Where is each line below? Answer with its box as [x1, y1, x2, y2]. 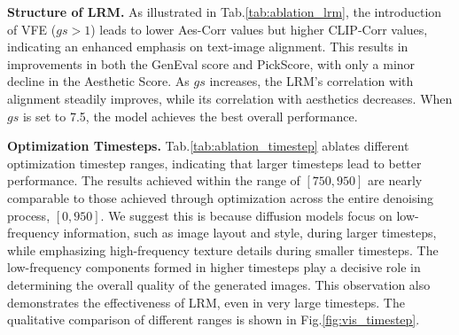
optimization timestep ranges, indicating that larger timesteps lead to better [7, 153, 422, 172]
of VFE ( [7, 19, 57, 38]
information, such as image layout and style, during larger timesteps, [63, 223, 437, 242]
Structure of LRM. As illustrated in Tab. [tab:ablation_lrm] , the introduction [7, 3, 442, 20]
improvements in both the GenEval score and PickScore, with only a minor [7, 54, 416, 73]
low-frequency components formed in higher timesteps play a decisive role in [7, 258, 421, 277]
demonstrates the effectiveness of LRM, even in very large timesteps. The [7, 292, 405, 311]
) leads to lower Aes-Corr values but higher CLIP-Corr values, [90, 19, 428, 38]
